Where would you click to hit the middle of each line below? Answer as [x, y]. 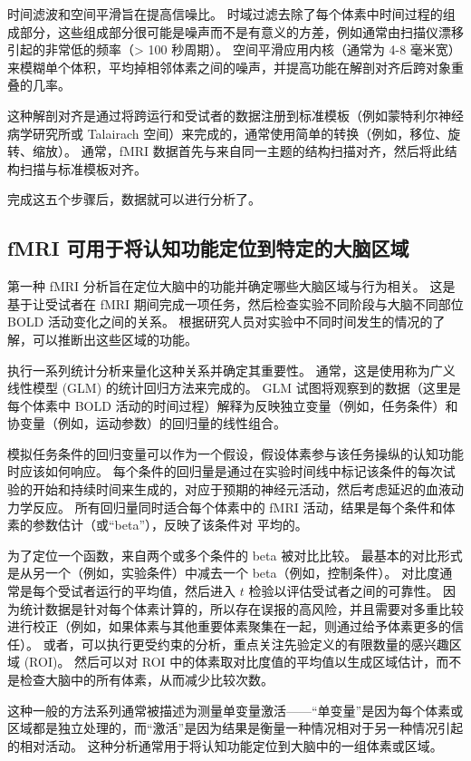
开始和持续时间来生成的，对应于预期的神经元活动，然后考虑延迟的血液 [241, 489]
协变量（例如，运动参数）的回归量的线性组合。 [147, 423]
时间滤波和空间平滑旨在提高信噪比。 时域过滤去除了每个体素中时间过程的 [225, 14]
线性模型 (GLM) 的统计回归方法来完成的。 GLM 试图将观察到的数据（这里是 [234, 388]
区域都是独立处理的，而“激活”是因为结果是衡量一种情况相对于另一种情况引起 [235, 728]
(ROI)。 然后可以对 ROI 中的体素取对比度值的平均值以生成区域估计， [230, 662]
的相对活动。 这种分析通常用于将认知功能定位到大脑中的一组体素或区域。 [225, 745]
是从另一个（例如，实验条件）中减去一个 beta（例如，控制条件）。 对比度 [224, 573]
